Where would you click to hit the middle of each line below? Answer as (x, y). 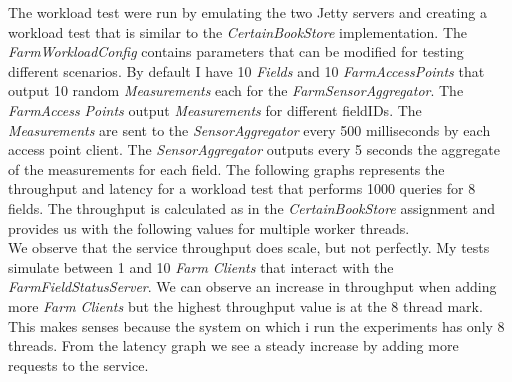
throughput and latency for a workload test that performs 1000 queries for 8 (242, 188)
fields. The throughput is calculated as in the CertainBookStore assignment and (252, 207)
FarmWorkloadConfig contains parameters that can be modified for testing (236, 51)
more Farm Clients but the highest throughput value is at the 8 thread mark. (245, 305)
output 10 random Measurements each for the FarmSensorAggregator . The (236, 90)
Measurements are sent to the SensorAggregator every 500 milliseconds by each (249, 129)
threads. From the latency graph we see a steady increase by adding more (233, 345)
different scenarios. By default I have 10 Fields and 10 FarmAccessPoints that (246, 70)
